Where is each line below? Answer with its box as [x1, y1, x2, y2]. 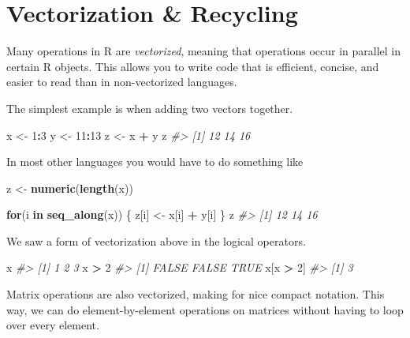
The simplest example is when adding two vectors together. [6, 100, 293, 116]
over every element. [6, 317, 99, 333]
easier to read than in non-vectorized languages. [6, 73, 237, 90]
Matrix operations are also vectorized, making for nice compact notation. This [6, 286, 385, 302]
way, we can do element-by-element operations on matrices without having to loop [6, 301, 404, 317]
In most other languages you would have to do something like [6, 153, 304, 170]
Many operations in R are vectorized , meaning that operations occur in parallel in [6, 43, 401, 59]
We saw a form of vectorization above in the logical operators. [6, 232, 306, 249]
